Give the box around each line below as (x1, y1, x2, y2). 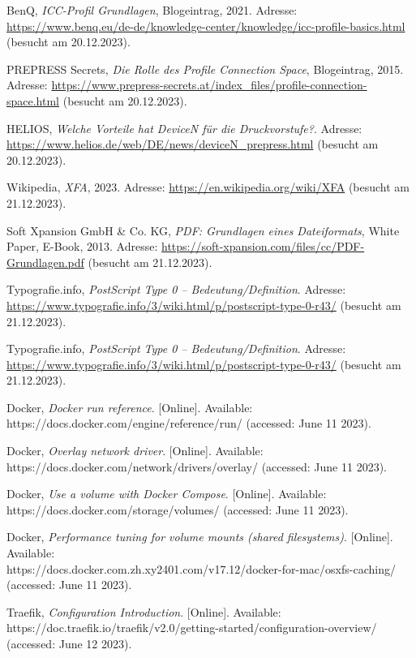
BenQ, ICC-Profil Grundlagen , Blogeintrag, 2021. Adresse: (6, 2, 298, 18)
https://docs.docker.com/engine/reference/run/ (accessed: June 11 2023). (6, 415, 371, 432)
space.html (6, 92, 60, 109)
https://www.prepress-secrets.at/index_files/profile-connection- (51, 76, 367, 93)
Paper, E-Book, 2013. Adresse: (6, 238, 158, 255)
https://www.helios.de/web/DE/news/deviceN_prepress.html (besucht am (6, 135, 379, 153)
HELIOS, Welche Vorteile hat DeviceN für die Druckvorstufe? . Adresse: (6, 119, 362, 136)
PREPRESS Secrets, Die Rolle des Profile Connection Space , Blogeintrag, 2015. (6, 60, 404, 77)
